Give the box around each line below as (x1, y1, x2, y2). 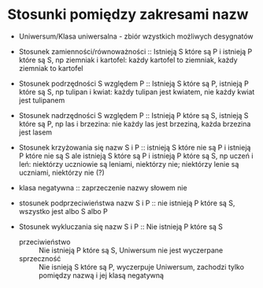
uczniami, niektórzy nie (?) (18, 168, 106, 177)
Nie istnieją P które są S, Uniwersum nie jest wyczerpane (38, 246, 224, 255)
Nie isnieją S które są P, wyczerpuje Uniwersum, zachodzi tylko (38, 262, 245, 271)
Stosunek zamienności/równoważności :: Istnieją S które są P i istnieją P (18, 46, 253, 56)
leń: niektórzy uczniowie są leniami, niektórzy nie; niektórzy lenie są (18, 159, 239, 168)
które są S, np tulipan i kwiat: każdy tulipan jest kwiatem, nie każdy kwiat (18, 87, 255, 96)
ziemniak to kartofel (18, 63, 83, 72)
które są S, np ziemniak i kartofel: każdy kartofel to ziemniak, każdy (18, 55, 238, 65)
